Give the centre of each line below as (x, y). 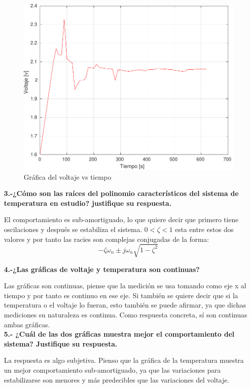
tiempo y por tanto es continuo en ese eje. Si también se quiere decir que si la (121, 295)
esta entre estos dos (204, 229)
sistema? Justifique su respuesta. (61, 343)
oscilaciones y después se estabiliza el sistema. (73, 229)
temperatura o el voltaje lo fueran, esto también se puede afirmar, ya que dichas (125, 305)
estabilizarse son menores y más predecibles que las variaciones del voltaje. (117, 379)
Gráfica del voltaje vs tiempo (68, 176)
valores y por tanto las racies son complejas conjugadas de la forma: (107, 239)
